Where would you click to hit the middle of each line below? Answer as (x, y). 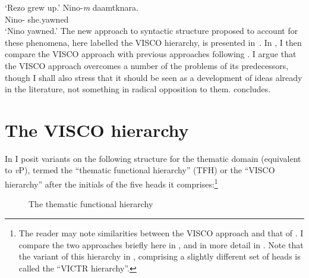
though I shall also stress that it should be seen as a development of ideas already (154, 77)
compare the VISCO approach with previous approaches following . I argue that (151, 54)
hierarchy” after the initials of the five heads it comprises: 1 (111, 183)
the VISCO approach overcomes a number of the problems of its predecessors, (147, 65)
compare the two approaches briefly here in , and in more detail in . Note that (161, 244)
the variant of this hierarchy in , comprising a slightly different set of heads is (160, 256)
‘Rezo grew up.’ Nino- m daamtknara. (72, 7)
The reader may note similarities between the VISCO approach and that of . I (161, 232)
